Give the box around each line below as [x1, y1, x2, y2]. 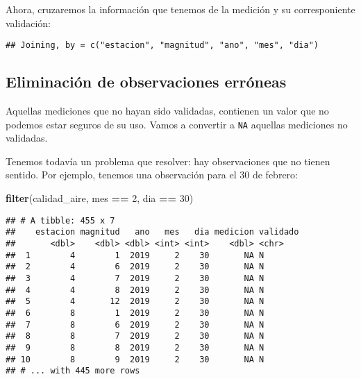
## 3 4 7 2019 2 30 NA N [6, 273, 265, 283]
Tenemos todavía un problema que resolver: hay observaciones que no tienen [6, 153, 330, 168]
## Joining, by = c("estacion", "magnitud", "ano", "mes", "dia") [6, 40, 319, 51]
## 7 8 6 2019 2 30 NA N [6, 319, 265, 330]
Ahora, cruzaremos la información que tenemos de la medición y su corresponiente [6, 2, 355, 16]
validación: [6, 15, 51, 30]
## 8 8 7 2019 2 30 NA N [6, 331, 265, 342]
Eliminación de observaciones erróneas [6, 71, 287, 92]
